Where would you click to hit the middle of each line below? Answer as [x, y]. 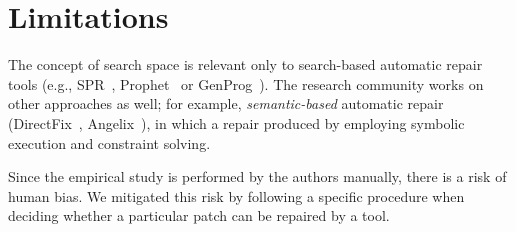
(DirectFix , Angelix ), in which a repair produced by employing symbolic [236, 122]
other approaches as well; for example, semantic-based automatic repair [226, 103]
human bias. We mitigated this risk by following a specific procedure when [236, 195]
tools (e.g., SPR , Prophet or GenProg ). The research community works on [246, 83]
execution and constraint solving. [109, 142]
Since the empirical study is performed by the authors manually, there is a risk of [257, 176]
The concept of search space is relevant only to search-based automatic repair [245, 64]
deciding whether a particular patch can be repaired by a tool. [199, 215]
